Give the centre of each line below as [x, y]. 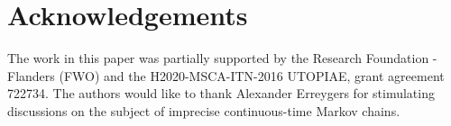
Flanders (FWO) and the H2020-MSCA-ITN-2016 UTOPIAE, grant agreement [226, 75]
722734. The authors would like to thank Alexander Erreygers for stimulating [221, 93]
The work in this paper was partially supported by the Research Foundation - [222, 58]
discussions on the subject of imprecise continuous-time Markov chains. [204, 110]
